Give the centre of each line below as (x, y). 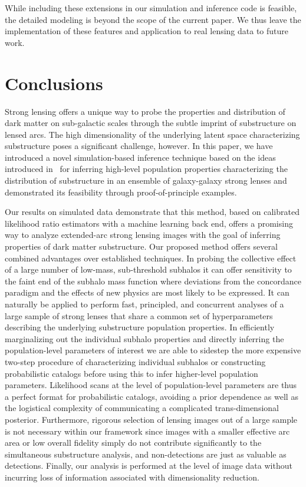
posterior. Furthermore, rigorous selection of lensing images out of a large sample (151, 419)
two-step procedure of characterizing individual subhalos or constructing (135, 361)
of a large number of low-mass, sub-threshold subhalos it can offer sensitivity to (148, 269)
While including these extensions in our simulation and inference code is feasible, (151, 8)
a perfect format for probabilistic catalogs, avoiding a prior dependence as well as (152, 396)
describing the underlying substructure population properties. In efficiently (140, 327)
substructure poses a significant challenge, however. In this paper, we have (139, 146)
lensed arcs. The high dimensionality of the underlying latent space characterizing (152, 134)
